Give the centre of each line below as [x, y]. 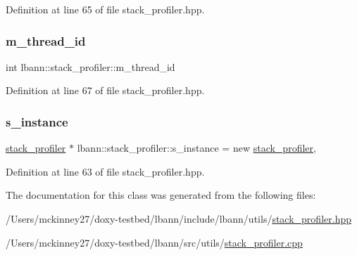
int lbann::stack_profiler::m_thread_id [90, 66]
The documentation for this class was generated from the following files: [161, 195]
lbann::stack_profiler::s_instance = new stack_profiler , [196, 148]
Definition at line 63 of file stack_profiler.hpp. [105, 171]
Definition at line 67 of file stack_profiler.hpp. [105, 90]
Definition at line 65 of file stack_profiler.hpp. [105, 9]
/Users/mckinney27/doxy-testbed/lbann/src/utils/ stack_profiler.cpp [154, 242]
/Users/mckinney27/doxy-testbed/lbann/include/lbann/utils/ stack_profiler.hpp [178, 218]
